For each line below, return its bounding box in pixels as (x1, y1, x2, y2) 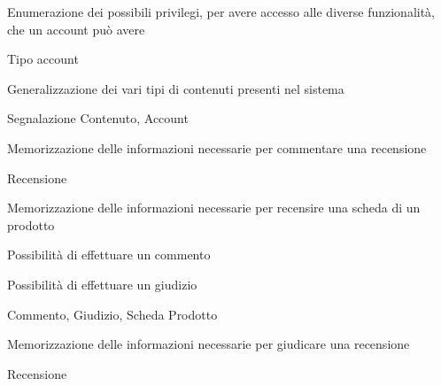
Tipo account (7, 50, 79, 68)
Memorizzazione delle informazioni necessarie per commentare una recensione (7, 138, 427, 157)
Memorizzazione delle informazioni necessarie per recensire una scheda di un (7, 198, 421, 217)
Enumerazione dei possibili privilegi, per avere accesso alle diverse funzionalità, (7, 3, 435, 20)
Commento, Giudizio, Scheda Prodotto (7, 305, 218, 323)
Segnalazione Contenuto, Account (7, 109, 189, 127)
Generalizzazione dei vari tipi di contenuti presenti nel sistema (7, 79, 344, 97)
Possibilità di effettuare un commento (7, 245, 211, 264)
